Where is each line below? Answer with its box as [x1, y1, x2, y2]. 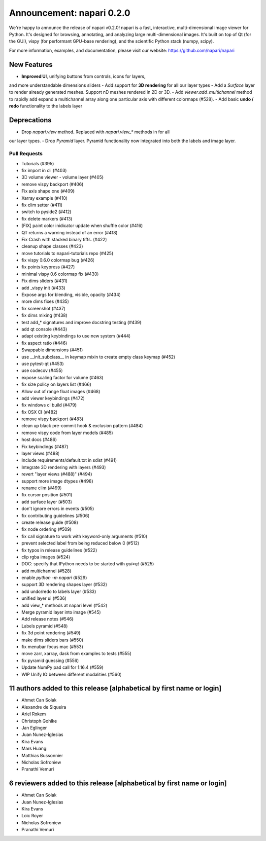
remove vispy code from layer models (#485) [21, 430, 113, 436]
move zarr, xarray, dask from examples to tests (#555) [21, 651, 132, 657]
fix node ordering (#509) [21, 526, 72, 532]
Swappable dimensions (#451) [21, 347, 83, 353]
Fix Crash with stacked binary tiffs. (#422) [21, 236, 107, 242]
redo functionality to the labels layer [9, 103, 83, 109]
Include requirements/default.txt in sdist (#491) [21, 457, 117, 463]
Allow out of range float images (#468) [21, 388, 100, 394]
